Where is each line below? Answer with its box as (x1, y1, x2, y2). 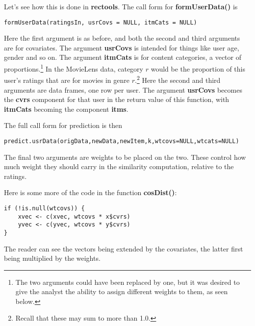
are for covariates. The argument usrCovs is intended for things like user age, (4, 42, 239, 52)
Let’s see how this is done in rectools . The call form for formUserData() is (4, 1, 238, 11)
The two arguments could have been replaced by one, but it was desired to (15, 276, 240, 287)
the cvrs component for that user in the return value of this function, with (4, 94, 229, 104)
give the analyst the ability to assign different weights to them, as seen (15, 286, 228, 297)
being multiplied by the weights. (4, 253, 101, 263)
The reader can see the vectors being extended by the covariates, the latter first (4, 243, 243, 253)
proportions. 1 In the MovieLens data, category (4, 62, 143, 74)
